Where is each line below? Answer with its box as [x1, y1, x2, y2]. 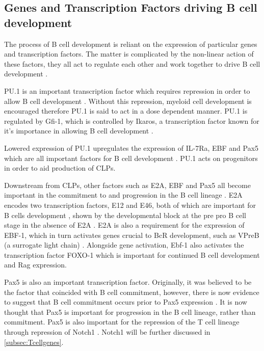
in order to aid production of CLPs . [4, 163, 116, 173]
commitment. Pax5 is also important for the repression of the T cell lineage [4, 316, 240, 327]
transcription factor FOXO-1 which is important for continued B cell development [4, 249, 260, 260]
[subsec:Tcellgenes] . [4, 336, 64, 347]
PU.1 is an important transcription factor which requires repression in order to [4, 85, 250, 96]
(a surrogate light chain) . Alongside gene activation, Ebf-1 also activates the [4, 239, 244, 250]
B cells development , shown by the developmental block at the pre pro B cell [4, 209, 247, 220]
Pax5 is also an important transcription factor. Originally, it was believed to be [4, 277, 252, 287]
